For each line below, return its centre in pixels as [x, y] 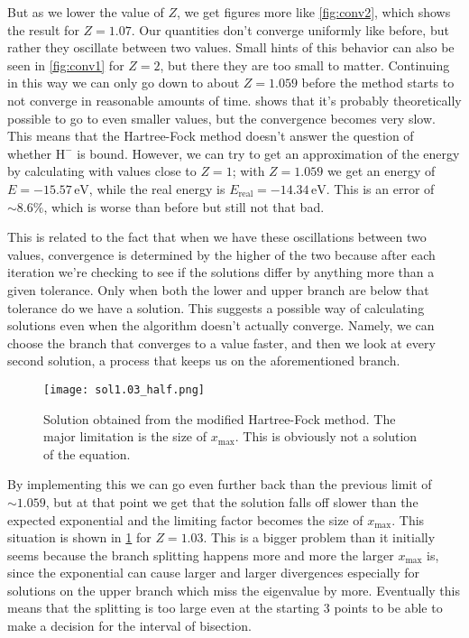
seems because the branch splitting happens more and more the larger [201, 555]
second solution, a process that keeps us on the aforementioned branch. [204, 361]
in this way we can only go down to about [124, 83]
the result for [43, 29]
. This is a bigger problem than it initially [319, 537]
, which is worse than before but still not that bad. [184, 206]
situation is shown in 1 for [79, 537]
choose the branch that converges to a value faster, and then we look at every [221, 342]
